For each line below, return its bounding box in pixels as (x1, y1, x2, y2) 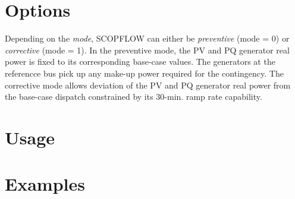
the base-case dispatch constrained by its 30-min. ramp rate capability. (5, 90, 262, 103)
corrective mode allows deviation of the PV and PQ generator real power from (5, 78, 291, 91)
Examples (5, 172, 85, 196)
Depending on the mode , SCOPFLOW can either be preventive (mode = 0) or (5, 32, 290, 45)
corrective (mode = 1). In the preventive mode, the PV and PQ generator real (5, 43, 290, 56)
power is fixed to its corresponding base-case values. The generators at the (5, 55, 275, 68)
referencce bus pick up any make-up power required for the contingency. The (5, 67, 284, 79)
